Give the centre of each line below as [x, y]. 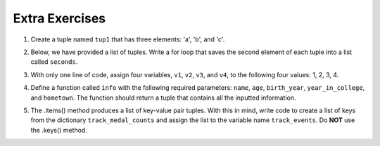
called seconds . [54, 62]
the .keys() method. [59, 130]
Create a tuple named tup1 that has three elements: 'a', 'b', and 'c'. [128, 39]
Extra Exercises [59, 18]
